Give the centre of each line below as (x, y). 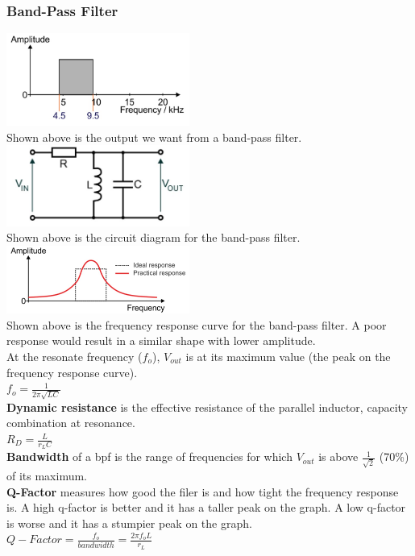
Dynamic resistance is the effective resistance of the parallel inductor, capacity (207, 407)
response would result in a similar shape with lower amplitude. (161, 340)
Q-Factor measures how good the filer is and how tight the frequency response (203, 491)
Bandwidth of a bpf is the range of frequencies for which (149, 456)
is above (338, 456)
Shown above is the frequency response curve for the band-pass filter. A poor (197, 324)
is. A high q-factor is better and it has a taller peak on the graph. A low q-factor (206, 507)
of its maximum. (47, 475)
